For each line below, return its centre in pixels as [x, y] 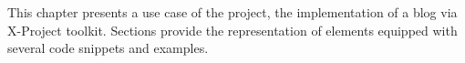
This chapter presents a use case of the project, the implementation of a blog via [232, 12]
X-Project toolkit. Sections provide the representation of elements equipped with [232, 30]
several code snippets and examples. [108, 48]
